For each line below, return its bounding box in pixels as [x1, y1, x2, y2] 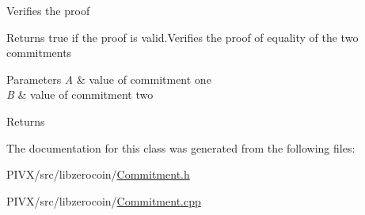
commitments [6, 44, 72, 61]
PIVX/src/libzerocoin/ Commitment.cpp [6, 192, 201, 209]
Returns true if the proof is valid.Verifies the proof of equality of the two [6, 28, 359, 45]
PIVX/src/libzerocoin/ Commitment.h [6, 166, 190, 183]
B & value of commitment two [6, 86, 154, 103]
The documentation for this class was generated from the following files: [6, 139, 355, 156]
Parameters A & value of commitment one [6, 70, 211, 87]
